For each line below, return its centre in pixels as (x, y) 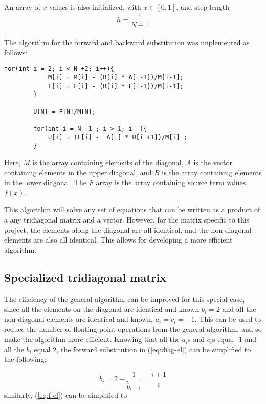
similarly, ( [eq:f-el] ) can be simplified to (66, 395)
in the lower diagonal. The (46, 182)
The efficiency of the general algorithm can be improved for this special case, (125, 299)
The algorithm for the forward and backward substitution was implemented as (127, 42)
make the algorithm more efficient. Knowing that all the (92, 339)
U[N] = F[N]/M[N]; (64, 112)
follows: (16, 52)
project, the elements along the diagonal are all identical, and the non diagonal (128, 229)
